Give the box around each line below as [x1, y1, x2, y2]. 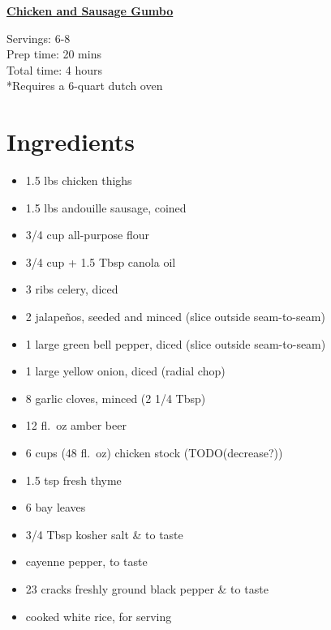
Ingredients [6, 125, 135, 158]
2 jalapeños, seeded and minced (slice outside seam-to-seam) [25, 308, 325, 325]
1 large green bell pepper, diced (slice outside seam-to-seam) [25, 335, 326, 352]
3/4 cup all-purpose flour [25, 226, 150, 243]
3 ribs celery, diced [25, 281, 118, 298]
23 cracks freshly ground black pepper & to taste [25, 581, 269, 597]
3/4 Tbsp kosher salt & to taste [25, 525, 183, 542]
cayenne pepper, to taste [25, 553, 148, 570]
